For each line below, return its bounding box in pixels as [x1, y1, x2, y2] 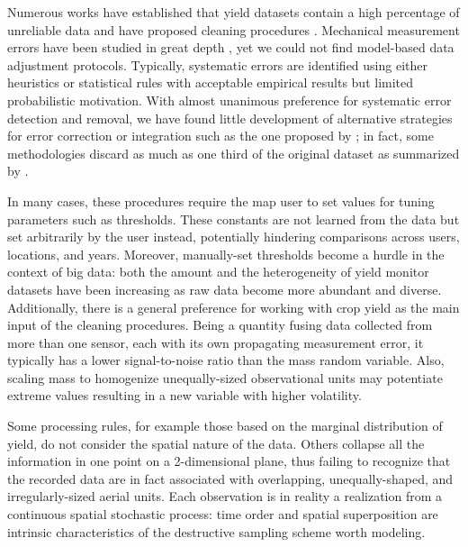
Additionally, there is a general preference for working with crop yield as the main [7, 297, 460, 316]
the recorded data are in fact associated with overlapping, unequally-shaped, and [7, 469, 454, 488]
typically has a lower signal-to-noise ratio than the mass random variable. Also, [7, 351, 445, 369]
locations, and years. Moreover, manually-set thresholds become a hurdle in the [7, 244, 445, 263]
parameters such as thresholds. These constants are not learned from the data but [7, 209, 460, 228]
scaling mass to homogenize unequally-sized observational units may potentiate [7, 368, 443, 387]
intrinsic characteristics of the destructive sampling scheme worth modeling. [7, 522, 426, 541]
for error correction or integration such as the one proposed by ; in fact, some [7, 126, 434, 145]
